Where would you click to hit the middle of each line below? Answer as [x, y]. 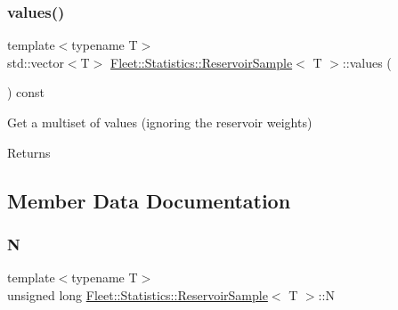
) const [26, 92]
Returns [29, 152]
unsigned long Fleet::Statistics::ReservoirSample [138, 294]
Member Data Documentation [149, 200]
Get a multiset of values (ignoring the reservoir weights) [160, 122]
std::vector [36, 62]
